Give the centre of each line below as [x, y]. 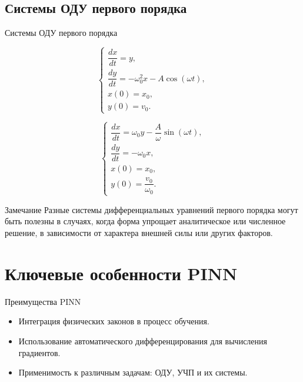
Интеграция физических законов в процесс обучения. [114, 321]
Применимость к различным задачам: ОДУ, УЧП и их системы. [133, 372]
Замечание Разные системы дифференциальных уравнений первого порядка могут [151, 209]
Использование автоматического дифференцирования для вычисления [143, 341]
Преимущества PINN [43, 301]
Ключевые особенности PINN [121, 273]
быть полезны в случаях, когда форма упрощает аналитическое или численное [145, 221]
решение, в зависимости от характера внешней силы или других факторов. [139, 233]
